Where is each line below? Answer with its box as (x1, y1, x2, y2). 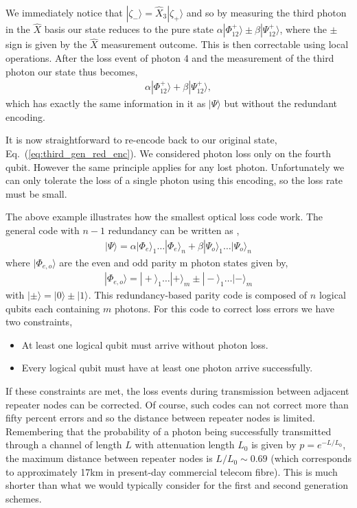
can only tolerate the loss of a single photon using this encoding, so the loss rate (5, 173, 343, 187)
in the (5, 22, 30, 36)
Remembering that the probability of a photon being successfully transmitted (5, 424, 332, 438)
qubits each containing (5, 301, 100, 315)
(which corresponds (270, 451, 352, 465)
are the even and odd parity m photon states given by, (59, 255, 288, 269)
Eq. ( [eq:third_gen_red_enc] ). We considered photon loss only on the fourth (5, 146, 331, 161)
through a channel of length (5, 437, 122, 452)
